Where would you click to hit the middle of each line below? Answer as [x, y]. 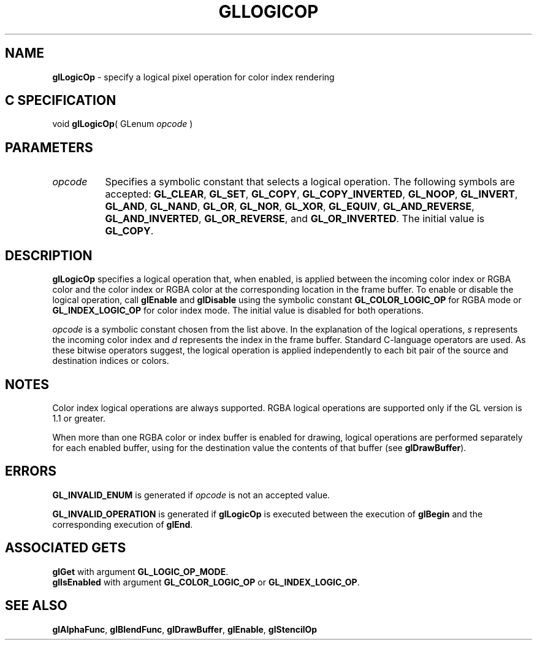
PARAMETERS [49, 147]
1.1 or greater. [79, 418]
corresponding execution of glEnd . [123, 524]
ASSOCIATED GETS [66, 548]
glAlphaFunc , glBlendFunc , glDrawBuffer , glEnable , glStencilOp [185, 629]
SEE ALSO [36, 606]
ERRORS [31, 471]
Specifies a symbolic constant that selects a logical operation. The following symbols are [310, 182]
